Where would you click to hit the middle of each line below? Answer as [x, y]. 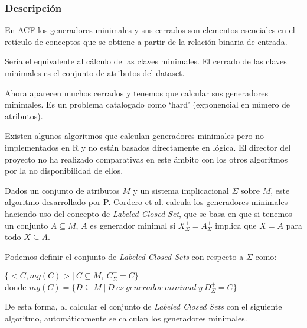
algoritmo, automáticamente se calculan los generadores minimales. [126, 318]
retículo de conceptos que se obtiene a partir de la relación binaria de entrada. [146, 41]
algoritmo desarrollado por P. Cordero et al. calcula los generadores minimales [146, 202]
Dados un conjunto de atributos [62, 190]
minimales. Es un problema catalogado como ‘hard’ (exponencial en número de [148, 104]
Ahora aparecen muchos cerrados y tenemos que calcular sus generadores [136, 92]
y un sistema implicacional [181, 190]
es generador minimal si [133, 225]
